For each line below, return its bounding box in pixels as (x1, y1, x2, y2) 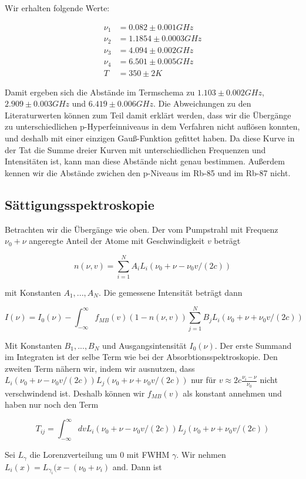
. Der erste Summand (214, 339, 292, 351)
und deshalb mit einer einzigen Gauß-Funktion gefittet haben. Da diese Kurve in (5, 131, 295, 144)
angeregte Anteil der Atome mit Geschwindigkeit (29, 234, 205, 247)
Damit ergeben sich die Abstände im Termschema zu (5, 85, 195, 98)
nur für (191, 374, 217, 386)
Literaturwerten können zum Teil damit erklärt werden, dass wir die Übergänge (5, 108, 291, 121)
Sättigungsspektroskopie (5, 195, 154, 213)
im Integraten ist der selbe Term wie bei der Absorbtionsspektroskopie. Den (5, 351, 278, 363)
